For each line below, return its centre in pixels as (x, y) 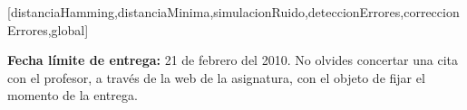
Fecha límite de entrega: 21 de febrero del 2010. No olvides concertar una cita (233, 60)
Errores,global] (48, 29)
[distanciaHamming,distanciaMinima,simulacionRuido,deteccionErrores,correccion (233, 12)
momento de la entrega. (73, 95)
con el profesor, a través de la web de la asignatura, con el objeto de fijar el (216, 77)
